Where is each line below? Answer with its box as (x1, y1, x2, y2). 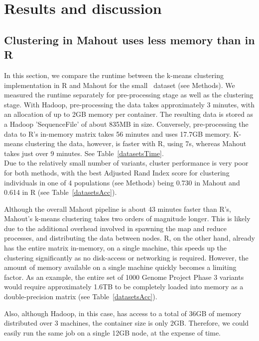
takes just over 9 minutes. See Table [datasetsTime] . (4, 148, 164, 158)
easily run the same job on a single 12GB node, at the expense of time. (4, 327, 221, 338)
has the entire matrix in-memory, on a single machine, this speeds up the (4, 243, 227, 253)
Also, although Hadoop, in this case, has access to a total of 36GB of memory (4, 308, 242, 318)
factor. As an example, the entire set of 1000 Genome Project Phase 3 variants (4, 271, 244, 282)
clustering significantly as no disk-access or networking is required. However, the (4, 252, 249, 262)
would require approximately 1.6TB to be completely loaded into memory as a (4, 281, 244, 292)
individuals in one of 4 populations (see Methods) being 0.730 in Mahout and (4, 177, 240, 187)
